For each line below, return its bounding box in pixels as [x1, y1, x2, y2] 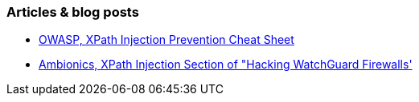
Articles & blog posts [6, 4, 139, 20]
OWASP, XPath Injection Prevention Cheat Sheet [39, 33, 294, 47]
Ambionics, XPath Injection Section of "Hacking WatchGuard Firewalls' [39, 57, 413, 72]
